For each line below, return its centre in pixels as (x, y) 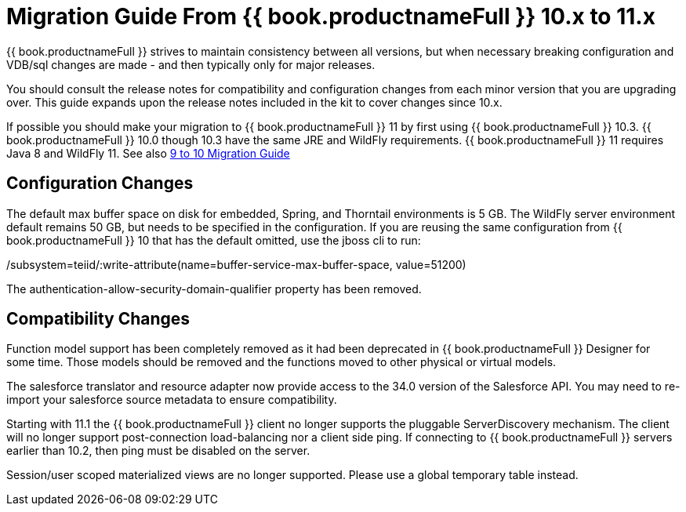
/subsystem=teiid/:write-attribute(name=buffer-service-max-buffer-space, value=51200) (236, 264)
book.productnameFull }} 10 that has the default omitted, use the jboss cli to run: (214, 240)
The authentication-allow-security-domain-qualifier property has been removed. (214, 289)
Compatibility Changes (98, 319)
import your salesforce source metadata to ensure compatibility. (172, 400)
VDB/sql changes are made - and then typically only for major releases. (191, 64)
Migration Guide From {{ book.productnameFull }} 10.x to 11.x (331, 16)
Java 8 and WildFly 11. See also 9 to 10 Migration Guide (148, 153)
